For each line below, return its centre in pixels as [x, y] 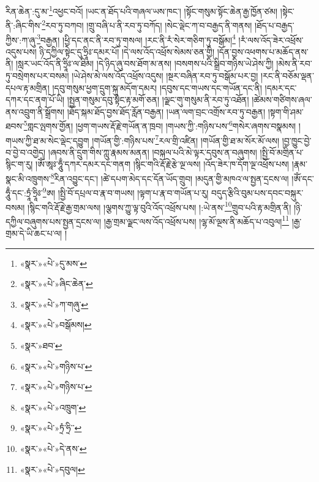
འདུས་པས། [21, 51]
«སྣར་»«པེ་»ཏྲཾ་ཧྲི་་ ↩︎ [51, 428]
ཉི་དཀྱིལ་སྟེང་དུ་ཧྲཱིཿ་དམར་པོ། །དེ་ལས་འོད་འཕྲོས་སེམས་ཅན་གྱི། [127, 51]
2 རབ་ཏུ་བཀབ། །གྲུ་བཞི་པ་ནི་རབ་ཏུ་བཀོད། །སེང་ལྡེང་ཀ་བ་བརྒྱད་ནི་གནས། [147, 24]
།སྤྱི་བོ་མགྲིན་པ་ [282, 152]
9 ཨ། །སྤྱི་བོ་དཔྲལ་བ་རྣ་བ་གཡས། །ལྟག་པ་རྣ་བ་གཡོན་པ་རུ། [126, 192]
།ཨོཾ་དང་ [303, 178]
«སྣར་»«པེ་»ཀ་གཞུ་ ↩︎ [54, 304]
